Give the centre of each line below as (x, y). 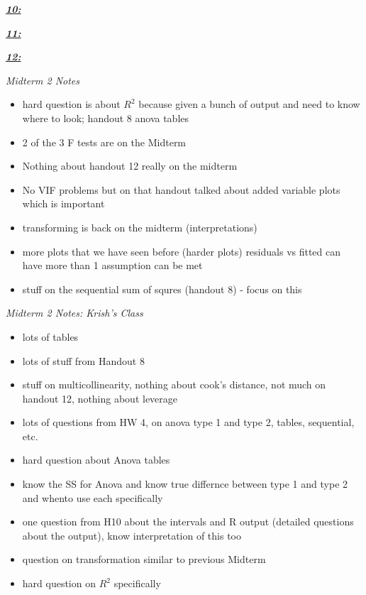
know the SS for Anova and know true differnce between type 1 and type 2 (185, 484)
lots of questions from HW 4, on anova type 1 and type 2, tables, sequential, (188, 422)
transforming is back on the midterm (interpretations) (140, 227)
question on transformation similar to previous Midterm (144, 559)
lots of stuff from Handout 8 (83, 360)
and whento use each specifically (93, 497)
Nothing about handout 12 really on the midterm (130, 166)
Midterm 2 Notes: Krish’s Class (74, 313)
